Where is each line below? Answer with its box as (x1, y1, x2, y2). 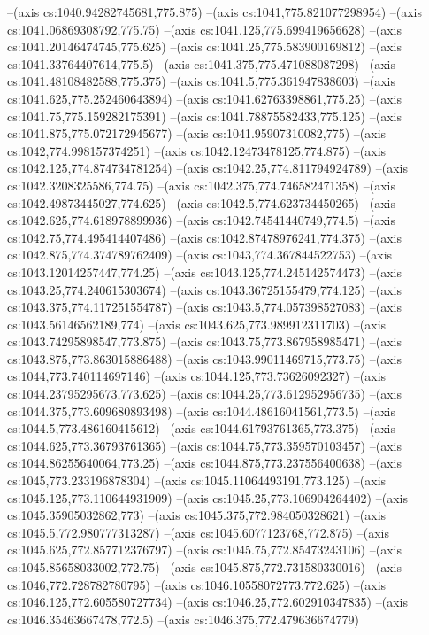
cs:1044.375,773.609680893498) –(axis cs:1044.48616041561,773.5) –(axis (7, 401, 395, 420)
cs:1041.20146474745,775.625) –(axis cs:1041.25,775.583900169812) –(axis (7, 37, 402, 56)
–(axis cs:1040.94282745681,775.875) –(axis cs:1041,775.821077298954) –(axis (7, 3, 422, 20)
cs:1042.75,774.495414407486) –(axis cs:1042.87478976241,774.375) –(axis (7, 228, 402, 246)
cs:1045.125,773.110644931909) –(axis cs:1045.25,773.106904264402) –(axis (7, 488, 408, 507)
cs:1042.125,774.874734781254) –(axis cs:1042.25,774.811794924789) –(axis (7, 159, 408, 177)
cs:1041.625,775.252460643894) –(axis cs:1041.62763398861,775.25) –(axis (7, 89, 402, 107)
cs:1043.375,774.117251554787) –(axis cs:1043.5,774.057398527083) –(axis (7, 298, 402, 316)
